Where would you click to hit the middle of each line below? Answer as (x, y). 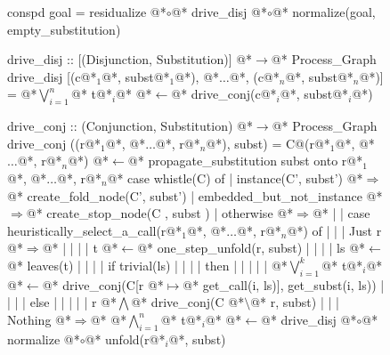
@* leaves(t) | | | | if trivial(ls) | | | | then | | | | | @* (147, 265)
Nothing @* (39, 319)
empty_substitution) (64, 29)
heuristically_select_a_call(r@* (95, 230)
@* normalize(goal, (324, 12)
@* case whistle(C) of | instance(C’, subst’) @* (235, 177)
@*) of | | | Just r (334, 230)
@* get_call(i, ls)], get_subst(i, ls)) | (284, 284)
